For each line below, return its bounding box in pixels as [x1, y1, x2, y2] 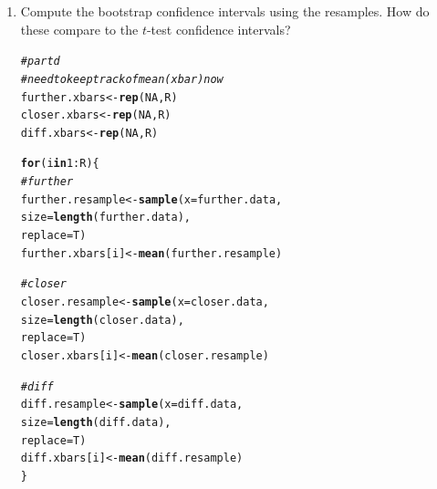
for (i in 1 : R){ [20, 157, 99, 171]
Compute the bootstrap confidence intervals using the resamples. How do [20, 2, 430, 20]
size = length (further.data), [20, 211, 191, 224]
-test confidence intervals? [146, 19, 291, 38]
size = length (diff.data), [20, 416, 172, 429]
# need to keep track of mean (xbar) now [20, 72, 224, 86]
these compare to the [20, 19, 139, 38]
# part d [20, 55, 60, 68]
